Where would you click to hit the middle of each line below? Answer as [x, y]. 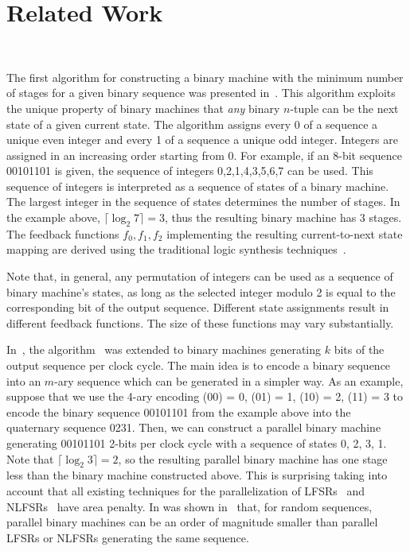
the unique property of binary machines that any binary [143, 108]
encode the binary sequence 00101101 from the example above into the [179, 411]
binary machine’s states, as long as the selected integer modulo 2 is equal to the [201, 291]
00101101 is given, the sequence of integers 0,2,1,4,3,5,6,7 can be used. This [190, 171]
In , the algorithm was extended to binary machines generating [164, 349]
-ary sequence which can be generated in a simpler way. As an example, [229, 380]
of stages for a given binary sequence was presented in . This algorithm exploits [201, 93]
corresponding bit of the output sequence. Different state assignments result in [198, 307]
